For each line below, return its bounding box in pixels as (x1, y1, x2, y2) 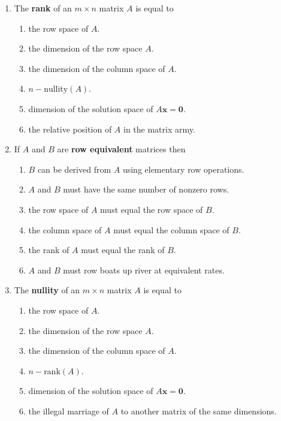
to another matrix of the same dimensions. (120, 404, 277, 417)
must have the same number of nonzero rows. (63, 183, 229, 196)
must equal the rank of (81, 243, 165, 256)
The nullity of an (14, 284, 80, 296)
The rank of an (14, 2, 72, 14)
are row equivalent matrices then (57, 143, 186, 155)
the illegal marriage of (28, 404, 109, 417)
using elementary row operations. (122, 163, 244, 175)
